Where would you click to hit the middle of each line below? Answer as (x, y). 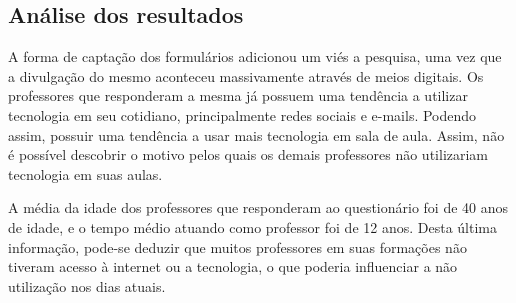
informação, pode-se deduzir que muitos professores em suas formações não (237, 246)
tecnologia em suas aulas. (85, 173)
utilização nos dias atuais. (87, 285)
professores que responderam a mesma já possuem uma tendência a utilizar (238, 95)
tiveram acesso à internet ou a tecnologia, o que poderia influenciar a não (233, 266)
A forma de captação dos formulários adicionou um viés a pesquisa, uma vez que (255, 56)
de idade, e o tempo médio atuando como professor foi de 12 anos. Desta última (252, 226)
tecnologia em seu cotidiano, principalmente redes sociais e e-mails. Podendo (242, 114)
